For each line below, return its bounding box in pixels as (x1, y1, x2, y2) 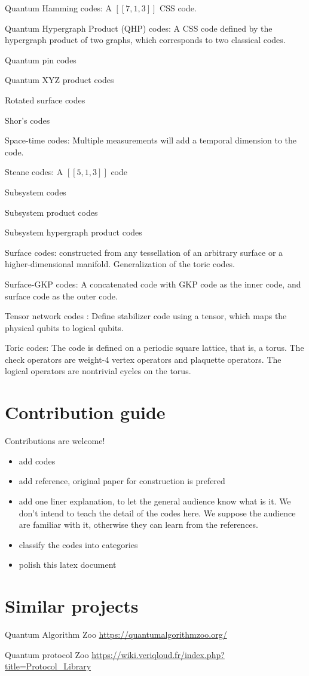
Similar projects (5, 594, 139, 618)
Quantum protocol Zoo (5, 648, 89, 660)
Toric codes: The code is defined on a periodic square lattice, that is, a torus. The (5, 341, 304, 354)
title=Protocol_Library (5, 660, 91, 672)
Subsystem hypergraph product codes (5, 226, 142, 238)
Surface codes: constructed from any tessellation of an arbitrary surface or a (5, 246, 283, 258)
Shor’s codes (5, 114, 50, 126)
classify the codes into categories (19, 538, 138, 550)
